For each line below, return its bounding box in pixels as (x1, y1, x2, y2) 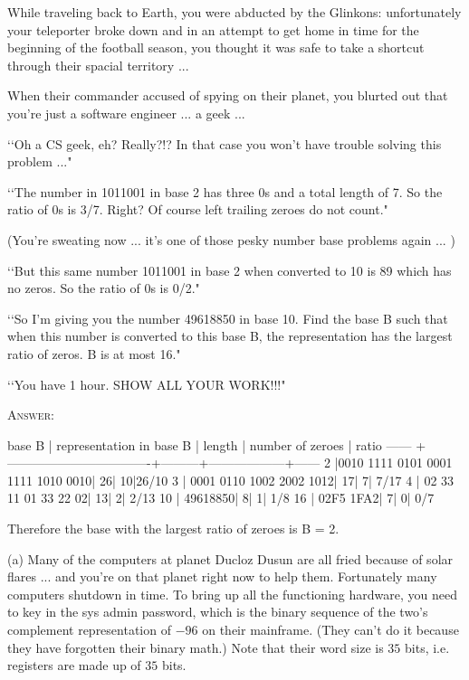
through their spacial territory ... (7, 55, 189, 74)
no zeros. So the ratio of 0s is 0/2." (7, 279, 200, 297)
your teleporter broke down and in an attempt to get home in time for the (7, 20, 419, 39)
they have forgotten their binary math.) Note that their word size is (7, 637, 384, 656)
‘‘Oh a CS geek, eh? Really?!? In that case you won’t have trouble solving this (7, 134, 442, 153)
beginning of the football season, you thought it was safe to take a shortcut (7, 38, 425, 57)
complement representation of (7, 620, 171, 639)
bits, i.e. (405, 637, 450, 656)
